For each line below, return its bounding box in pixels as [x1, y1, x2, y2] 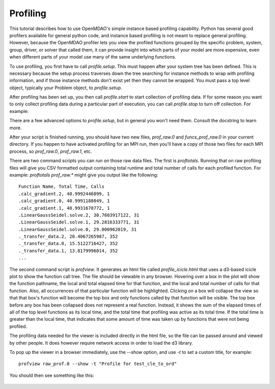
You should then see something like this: [9, 372, 94, 378]
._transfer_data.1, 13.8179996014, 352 [18, 247, 118, 254]
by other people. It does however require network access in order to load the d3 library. [9, 340, 194, 346]
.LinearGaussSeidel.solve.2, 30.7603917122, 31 [18, 212, 140, 218]
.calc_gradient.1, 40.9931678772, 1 [18, 205, 110, 211]
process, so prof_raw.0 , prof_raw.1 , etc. [9, 148, 92, 154]
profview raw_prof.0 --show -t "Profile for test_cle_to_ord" [18, 361, 177, 367]
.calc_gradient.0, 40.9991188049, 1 [18, 198, 110, 204]
